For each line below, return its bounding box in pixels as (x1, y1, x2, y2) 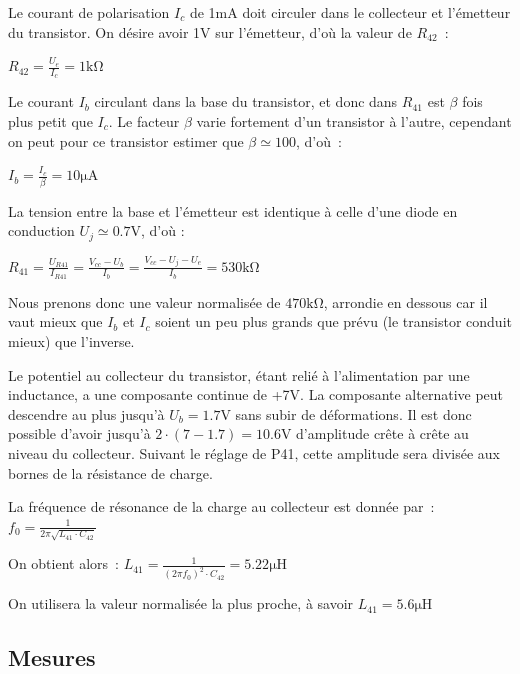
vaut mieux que (8, 311, 103, 332)
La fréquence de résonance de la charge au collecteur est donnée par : (8, 496, 435, 517)
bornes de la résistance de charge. (8, 462, 213, 483)
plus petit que (8, 111, 93, 132)
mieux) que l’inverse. (8, 330, 135, 351)
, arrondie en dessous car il (323, 291, 488, 312)
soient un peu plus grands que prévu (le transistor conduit (155, 311, 512, 332)
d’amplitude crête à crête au (296, 423, 469, 444)
